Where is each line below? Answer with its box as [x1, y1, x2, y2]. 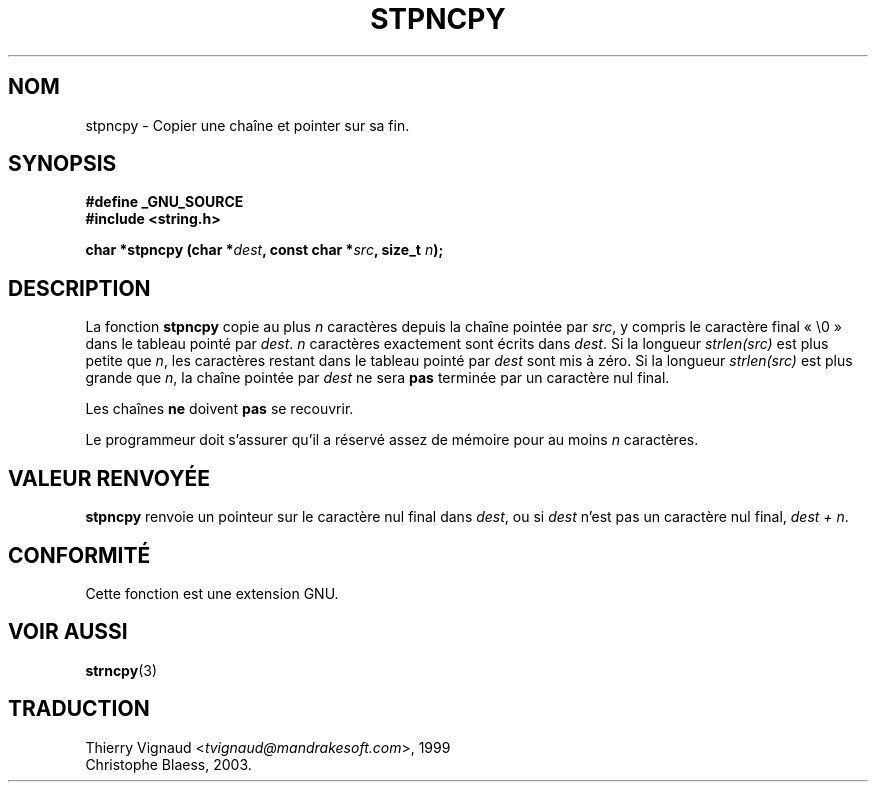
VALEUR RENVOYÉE [8, 465, 210, 491]
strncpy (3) [85, 661, 157, 679]
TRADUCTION [8, 696, 150, 722]
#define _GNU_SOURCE [85, 193, 244, 211]
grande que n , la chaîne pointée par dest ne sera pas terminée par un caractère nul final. [85, 369, 670, 387]
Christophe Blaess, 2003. [85, 755, 252, 773]
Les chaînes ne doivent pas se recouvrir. [85, 400, 354, 418]
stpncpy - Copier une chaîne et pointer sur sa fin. [85, 116, 410, 134]
